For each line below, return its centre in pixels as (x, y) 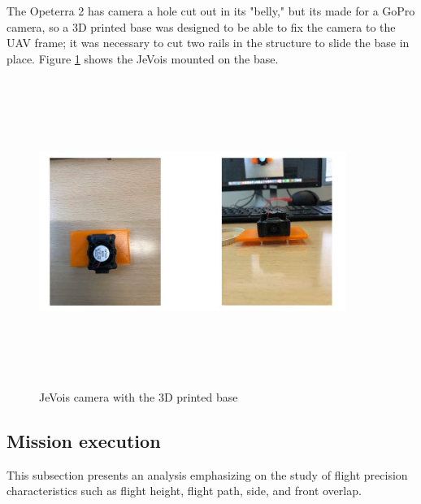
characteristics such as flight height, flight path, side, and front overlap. (184, 491)
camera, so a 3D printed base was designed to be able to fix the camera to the (201, 26)
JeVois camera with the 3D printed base (139, 396)
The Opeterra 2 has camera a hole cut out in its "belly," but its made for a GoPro (211, 11)
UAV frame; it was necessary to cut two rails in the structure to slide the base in (208, 43)
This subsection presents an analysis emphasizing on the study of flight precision (207, 474)
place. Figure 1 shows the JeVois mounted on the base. (143, 58)
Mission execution (84, 440)
